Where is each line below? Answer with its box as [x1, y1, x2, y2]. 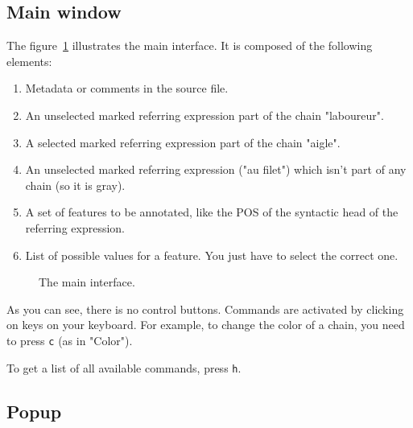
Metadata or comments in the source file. [25, 80, 229, 97]
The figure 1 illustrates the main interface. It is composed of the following [6, 37, 373, 54]
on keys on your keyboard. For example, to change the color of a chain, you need [6, 316, 405, 333]
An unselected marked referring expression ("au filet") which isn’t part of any [25, 161, 407, 178]
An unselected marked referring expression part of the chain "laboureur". [25, 106, 384, 123]
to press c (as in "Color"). [6, 331, 133, 348]
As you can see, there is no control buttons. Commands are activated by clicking [6, 300, 404, 317]
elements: [6, 52, 52, 69]
